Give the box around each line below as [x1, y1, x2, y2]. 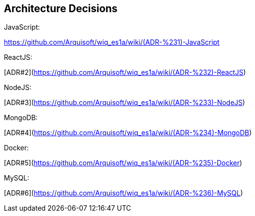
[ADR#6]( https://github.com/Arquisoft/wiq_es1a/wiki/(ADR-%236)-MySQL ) [4, 189, 243, 198]
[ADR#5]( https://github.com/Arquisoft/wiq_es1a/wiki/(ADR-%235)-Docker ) [4, 159, 242, 167]
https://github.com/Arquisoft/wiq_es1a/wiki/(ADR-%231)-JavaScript [4, 38, 220, 47]
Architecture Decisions [4, 2, 118, 15]
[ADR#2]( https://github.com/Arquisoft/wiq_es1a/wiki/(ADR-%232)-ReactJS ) [4, 68, 246, 77]
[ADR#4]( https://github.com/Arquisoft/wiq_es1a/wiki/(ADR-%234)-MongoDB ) [4, 128, 252, 137]
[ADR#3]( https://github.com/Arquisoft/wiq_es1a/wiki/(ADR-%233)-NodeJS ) [4, 98, 245, 107]
